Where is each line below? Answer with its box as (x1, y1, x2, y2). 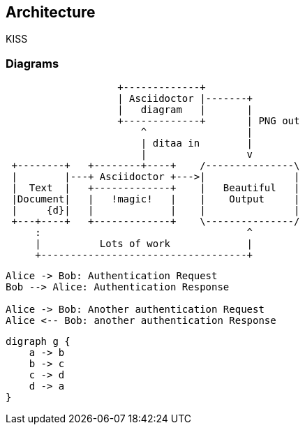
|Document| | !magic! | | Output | (11, 193, 300, 205)
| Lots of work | (35, 238, 253, 250)
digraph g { (6, 336, 70, 348)
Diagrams (6, 56, 59, 71)
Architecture (6, 3, 96, 21)
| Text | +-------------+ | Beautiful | (11, 182, 300, 194)
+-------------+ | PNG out (117, 115, 300, 127)
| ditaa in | (140, 138, 253, 149)
